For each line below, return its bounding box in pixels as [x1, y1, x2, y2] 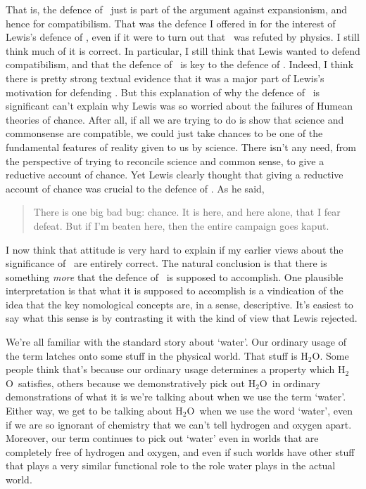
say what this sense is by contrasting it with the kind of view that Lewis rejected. [6, 311, 358, 325]
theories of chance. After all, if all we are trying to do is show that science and [6, 112, 344, 126]
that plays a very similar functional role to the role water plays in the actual [6, 458, 336, 473]
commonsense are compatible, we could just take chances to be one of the [6, 126, 323, 141]
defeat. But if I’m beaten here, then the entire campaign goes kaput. [33, 218, 329, 233]
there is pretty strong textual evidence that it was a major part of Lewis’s [6, 70, 324, 85]
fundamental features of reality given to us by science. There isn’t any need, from [6, 139, 356, 154]
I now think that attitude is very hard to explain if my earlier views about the [6, 242, 343, 256]
